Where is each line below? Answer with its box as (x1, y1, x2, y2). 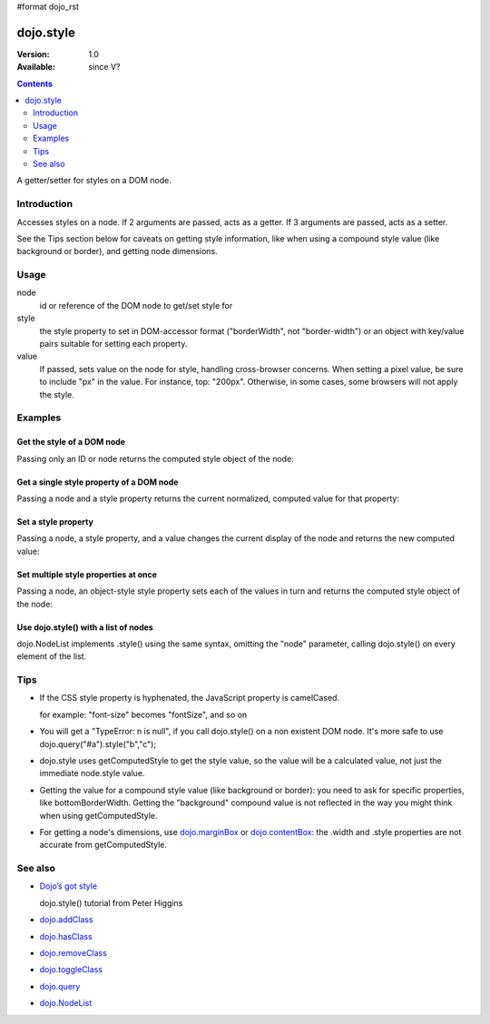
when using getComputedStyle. (39, 810, 158, 821)
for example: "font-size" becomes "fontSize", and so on (39, 709, 248, 720)
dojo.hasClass (39, 930, 93, 941)
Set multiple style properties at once (16, 568, 158, 580)
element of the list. (16, 651, 87, 662)
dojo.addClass (39, 914, 94, 925)
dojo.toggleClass (39, 964, 103, 975)
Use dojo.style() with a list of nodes (16, 622, 153, 633)
